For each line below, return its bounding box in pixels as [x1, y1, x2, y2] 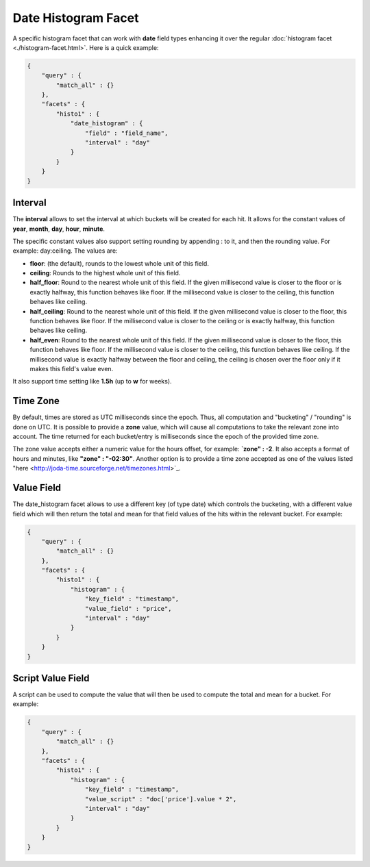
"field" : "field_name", [84, 129, 169, 137]
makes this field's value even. [29, 364, 114, 373]
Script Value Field [12, 672, 90, 684]
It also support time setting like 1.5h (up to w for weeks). [12, 377, 172, 386]
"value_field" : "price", [84, 605, 172, 612]
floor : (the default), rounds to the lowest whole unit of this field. [29, 259, 209, 267]
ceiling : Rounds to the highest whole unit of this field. [29, 269, 181, 277]
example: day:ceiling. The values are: [12, 247, 118, 255]
